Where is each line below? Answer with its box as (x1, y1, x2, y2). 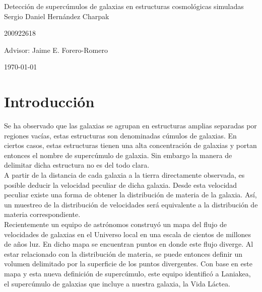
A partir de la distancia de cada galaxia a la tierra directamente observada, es (4, 170, 245, 180)
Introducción (4, 91, 95, 112)
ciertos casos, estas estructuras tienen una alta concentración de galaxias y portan (4, 140, 257, 151)
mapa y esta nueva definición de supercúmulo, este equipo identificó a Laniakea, (4, 268, 251, 278)
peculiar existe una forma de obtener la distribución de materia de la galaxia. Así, (4, 189, 257, 200)
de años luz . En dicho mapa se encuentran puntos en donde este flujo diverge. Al (4, 239, 253, 249)
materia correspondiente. (4, 209, 81, 220)
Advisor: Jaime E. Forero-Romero (4, 44, 108, 55)
